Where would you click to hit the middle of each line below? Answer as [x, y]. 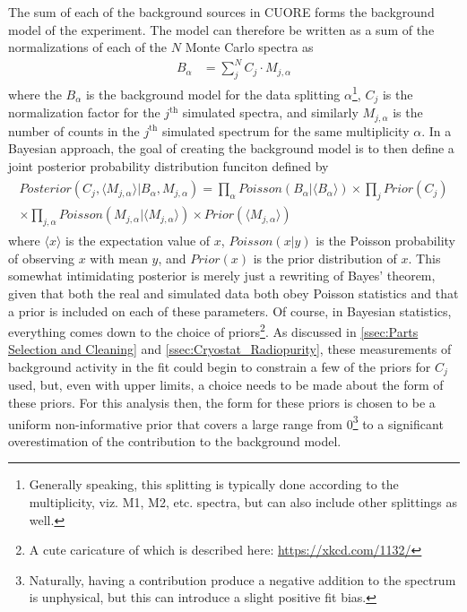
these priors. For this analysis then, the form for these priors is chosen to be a [222, 402]
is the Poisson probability [385, 241]
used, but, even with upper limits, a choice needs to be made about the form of [226, 385]
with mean [119, 258]
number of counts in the [74, 130]
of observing [42, 258]
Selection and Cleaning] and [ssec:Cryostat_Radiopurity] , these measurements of [230, 349]
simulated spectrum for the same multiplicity [285, 130]
